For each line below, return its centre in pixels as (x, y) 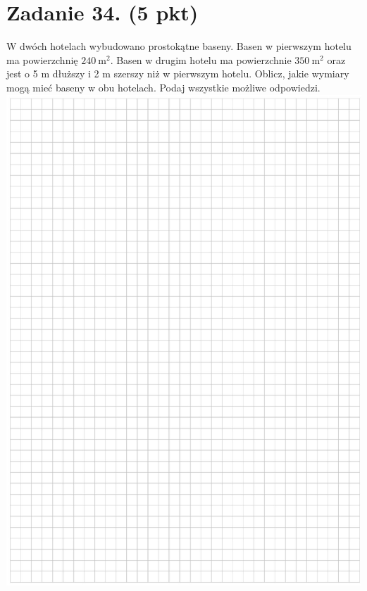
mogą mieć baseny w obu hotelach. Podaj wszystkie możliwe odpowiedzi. (163, 87)
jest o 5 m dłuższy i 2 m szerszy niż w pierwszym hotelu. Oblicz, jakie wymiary (178, 74)
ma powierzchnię (42, 59)
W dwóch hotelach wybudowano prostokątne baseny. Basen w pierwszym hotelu (179, 46)
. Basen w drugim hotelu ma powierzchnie (201, 59)
